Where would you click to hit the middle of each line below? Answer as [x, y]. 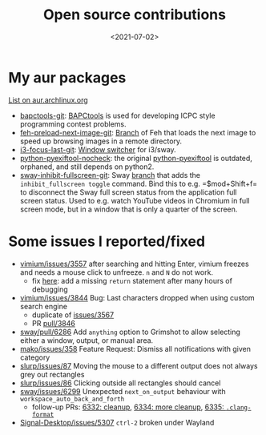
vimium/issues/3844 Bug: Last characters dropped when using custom [137, 297]
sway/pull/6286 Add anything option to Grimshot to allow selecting [130, 332]
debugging [50, 289]
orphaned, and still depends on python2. [87, 167]
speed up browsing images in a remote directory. [101, 141]
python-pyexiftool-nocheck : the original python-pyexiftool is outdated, [136, 158]
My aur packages [67, 77]
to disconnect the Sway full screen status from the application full [128, 192]
